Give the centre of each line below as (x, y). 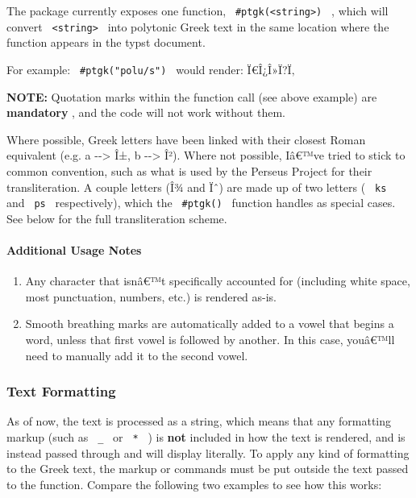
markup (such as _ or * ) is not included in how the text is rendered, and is (206, 437)
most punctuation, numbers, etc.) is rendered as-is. (151, 296)
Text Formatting (61, 391)
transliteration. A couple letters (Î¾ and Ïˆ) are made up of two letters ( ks (197, 187)
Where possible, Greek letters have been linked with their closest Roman (186, 139)
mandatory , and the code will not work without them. (146, 112)
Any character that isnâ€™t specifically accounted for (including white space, (218, 281)
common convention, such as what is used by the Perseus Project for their (189, 170)
